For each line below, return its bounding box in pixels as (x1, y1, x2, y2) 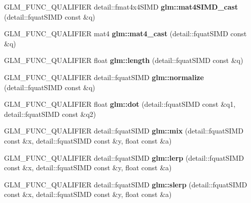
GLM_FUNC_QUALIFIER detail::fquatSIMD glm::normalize (4, 72, 204, 82)
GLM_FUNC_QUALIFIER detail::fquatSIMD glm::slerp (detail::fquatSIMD (4, 179, 247, 189)
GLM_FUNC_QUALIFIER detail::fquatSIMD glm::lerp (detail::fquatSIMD (4, 152, 244, 163)
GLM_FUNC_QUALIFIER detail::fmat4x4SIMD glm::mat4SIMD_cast (4, 2, 238, 12)
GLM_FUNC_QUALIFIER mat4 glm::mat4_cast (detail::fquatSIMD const (4, 28, 247, 39)
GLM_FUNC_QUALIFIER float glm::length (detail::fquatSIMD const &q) (4, 55, 243, 65)
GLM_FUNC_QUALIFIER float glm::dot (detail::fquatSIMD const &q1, (4, 99, 236, 109)
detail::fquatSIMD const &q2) (4, 108, 96, 119)
